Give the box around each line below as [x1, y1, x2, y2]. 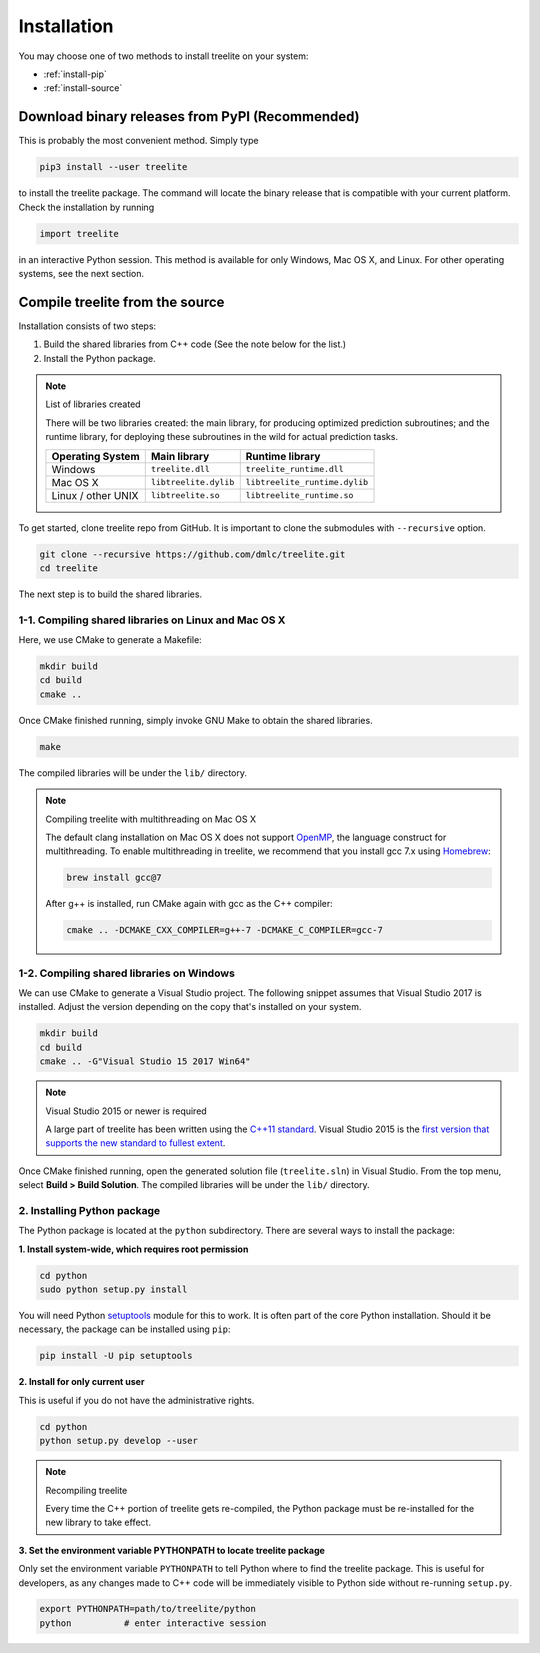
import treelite [39, 228, 120, 239]
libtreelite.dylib [150, 477, 235, 488]
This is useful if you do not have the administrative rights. [18, 1394, 255, 1406]
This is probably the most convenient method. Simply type [18, 135, 259, 147]
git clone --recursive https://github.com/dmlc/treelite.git [39, 548, 346, 560]
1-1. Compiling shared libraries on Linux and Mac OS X [18, 613, 286, 627]
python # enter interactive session [39, 1617, 267, 1629]
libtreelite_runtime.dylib [245, 477, 369, 488]
